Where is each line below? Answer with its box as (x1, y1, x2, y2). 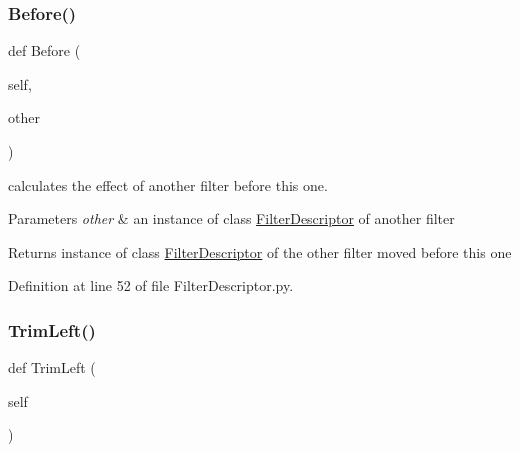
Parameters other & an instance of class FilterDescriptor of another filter (8, 208, 455, 229)
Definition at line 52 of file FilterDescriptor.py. (8, 275, 294, 296)
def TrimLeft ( (8, 357, 96, 378)
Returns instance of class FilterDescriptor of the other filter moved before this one (8, 241, 512, 262)
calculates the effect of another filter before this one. (8, 174, 328, 195)
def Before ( (8, 40, 81, 61)
